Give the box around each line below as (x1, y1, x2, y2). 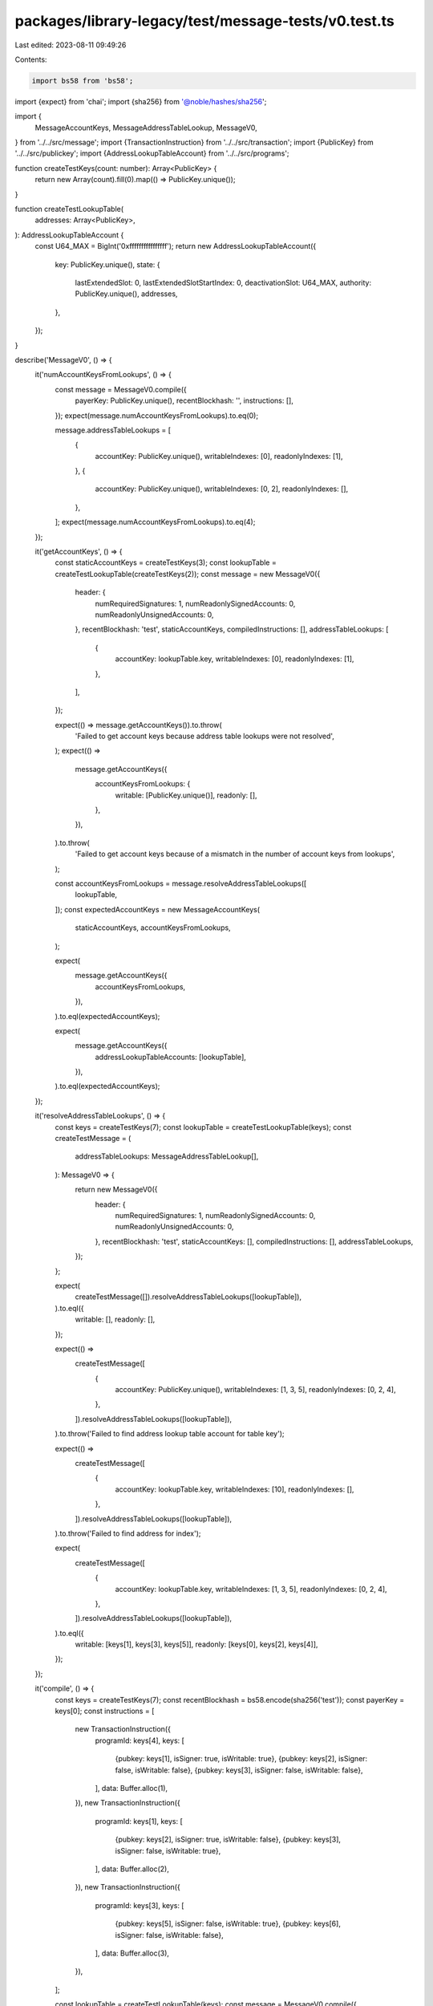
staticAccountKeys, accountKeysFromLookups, (75, 923, 232, 932)
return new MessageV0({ (75, 1184, 158, 1195)
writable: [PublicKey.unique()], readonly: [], (115, 790, 257, 800)
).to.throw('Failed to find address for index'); (55, 1529, 201, 1538)
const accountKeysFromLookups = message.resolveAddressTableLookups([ (55, 879, 307, 888)
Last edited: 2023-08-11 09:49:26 (14, 40, 127, 50)
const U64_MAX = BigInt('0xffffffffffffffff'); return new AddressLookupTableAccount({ (34, 242, 317, 251)
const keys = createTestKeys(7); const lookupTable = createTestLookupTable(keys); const (55, 1122, 352, 1131)
